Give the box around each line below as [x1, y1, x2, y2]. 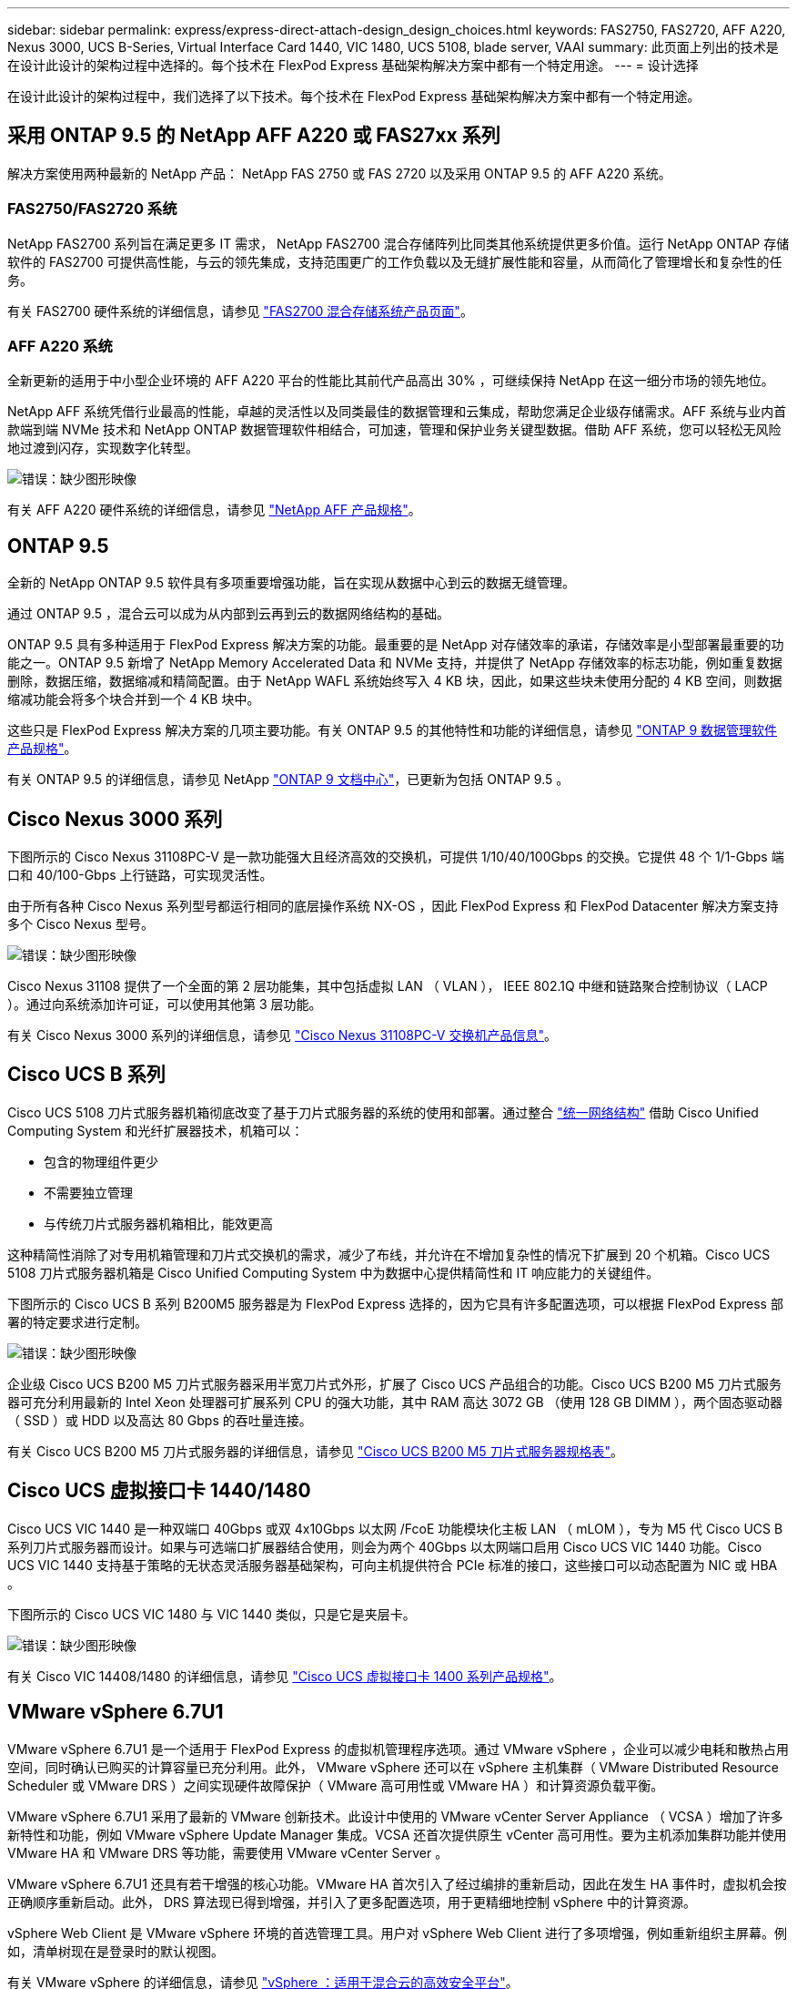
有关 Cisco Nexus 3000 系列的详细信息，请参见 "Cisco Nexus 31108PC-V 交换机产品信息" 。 [7, 1027, 557, 1044]
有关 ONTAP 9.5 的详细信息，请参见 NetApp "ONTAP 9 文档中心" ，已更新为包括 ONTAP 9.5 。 [7, 771, 570, 788]
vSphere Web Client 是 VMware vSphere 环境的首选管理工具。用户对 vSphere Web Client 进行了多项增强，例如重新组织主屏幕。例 [7, 1924, 788, 1941]
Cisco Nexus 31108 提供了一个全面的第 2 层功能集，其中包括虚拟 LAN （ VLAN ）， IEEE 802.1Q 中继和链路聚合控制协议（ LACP [7, 978, 768, 994]
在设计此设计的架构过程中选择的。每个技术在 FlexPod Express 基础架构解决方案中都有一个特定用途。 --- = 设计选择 [7, 57, 699, 73]
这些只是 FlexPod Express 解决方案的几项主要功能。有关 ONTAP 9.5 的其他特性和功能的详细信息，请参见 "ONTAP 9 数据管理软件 [7, 722, 778, 739]
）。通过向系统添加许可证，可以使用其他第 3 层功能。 [7, 996, 322, 1013]
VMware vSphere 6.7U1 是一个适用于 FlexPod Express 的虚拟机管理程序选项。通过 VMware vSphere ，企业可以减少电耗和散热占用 [7, 1740, 789, 1757]
